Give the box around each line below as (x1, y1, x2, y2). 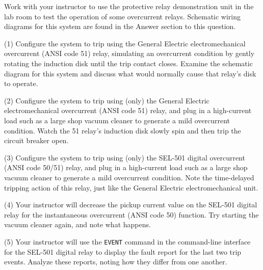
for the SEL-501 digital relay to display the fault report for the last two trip (4, 246, 242, 257)
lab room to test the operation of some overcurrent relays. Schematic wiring (4, 11, 241, 21)
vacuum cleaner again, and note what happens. (4, 219, 151, 230)
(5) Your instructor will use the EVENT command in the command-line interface (4, 236, 251, 247)
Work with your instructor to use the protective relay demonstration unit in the (4, 1, 254, 11)
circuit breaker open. (4, 135, 69, 146)
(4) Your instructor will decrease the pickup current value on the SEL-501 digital (4, 199, 257, 210)
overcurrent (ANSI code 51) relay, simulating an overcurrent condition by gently (4, 48, 255, 59)
